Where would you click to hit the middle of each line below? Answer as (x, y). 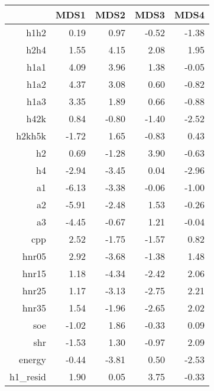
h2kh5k (31, 136)
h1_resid (28, 376)
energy (33, 359)
